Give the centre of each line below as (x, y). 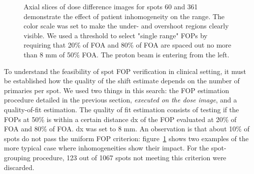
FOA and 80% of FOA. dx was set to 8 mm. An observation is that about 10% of (127, 129)
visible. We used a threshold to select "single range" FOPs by (116, 35)
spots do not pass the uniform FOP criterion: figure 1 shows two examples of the (126, 138)
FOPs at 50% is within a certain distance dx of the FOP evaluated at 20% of (120, 119)
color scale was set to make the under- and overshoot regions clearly (126, 26)
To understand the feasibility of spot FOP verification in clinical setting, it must (125, 71)
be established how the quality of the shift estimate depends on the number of (122, 81)
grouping (17, 157)
